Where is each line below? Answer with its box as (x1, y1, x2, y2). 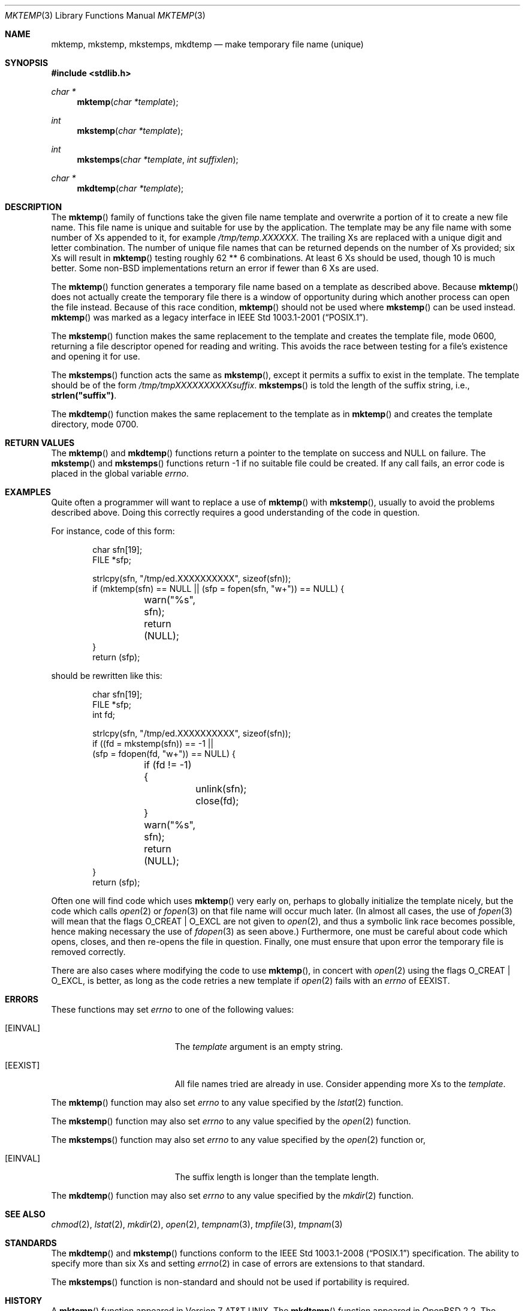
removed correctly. (51, 947, 126, 957)
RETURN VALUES (5, 438, 75, 448)
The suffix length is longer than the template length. (174, 1172, 379, 1182)
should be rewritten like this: (51, 671, 162, 681)
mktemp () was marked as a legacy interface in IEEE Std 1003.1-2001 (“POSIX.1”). (51, 312, 369, 322)
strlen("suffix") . (51, 390, 117, 400)
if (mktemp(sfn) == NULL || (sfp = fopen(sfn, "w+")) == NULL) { (92, 583, 345, 594)
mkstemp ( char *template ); (77, 125, 183, 136)
